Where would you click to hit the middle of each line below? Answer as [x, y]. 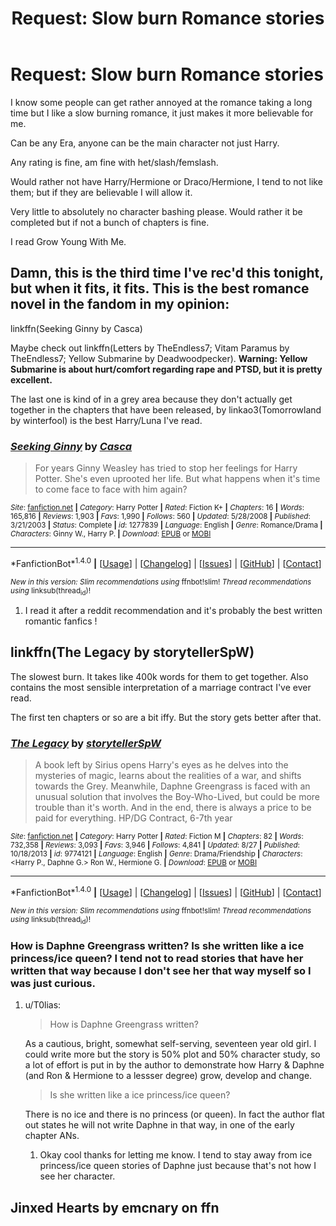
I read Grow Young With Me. [68, 241]
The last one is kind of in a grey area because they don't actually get [151, 399]
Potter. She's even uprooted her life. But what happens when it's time [177, 479]
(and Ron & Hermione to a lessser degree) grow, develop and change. [168, 1076]
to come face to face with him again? [111, 489]
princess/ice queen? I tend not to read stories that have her [157, 959]
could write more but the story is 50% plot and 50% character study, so [172, 1054]
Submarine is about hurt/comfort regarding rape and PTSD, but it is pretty [166, 369]
